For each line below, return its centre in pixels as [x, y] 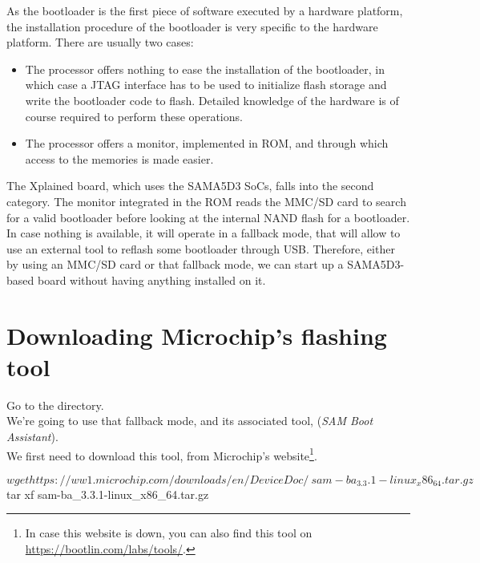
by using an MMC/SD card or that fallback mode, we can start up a [175, 264]
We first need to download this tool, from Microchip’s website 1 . [162, 454]
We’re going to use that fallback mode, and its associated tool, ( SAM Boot [190, 421]
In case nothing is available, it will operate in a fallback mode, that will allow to [204, 233]
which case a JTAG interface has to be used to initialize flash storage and [206, 85]
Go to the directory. [55, 405]
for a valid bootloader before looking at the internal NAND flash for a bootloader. [208, 217]
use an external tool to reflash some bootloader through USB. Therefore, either [201, 248]
